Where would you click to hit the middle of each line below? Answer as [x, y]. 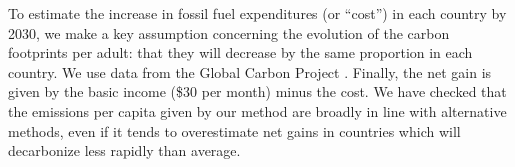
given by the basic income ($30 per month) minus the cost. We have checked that [257, 91]
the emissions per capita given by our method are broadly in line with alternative [257, 110]
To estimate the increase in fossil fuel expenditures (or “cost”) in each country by [257, 13]
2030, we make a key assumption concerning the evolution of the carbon [229, 32]
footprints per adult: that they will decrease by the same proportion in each [240, 52]
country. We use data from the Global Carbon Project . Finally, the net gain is [250, 71]
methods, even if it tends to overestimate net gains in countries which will [234, 130]
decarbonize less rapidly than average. [124, 150]
